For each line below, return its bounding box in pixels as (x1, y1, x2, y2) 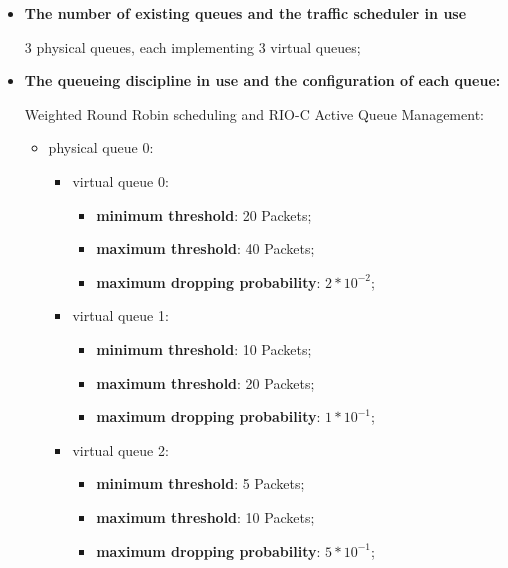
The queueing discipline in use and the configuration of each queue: (24, 70, 501, 91)
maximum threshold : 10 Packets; (96, 506, 315, 527)
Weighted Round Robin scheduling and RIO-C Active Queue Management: (24, 103, 484, 124)
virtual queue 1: (72, 305, 169, 326)
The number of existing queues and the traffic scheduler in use (24, 3, 467, 23)
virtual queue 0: (72, 170, 169, 191)
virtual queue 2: (72, 439, 169, 460)
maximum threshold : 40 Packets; (96, 238, 315, 259)
